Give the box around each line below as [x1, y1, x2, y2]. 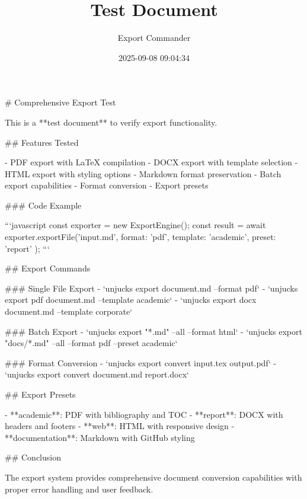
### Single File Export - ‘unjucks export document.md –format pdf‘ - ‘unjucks [5, 282, 298, 294]
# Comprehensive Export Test [5, 96, 116, 108]
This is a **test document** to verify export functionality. [5, 116, 218, 128]
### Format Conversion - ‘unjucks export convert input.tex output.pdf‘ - [5, 356, 277, 369]
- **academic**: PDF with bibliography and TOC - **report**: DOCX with [5, 408, 283, 420]
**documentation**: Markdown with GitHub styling [5, 431, 195, 443]
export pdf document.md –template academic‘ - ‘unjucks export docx [5, 293, 257, 306]
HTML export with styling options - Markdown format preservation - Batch [5, 167, 282, 180]
